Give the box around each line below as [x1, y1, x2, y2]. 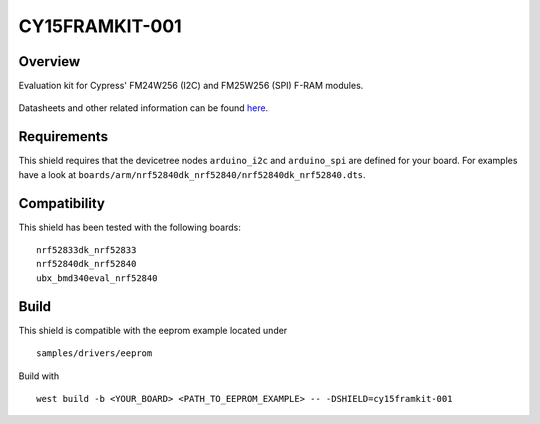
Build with [18, 370, 60, 382]
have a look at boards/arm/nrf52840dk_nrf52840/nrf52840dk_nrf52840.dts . [18, 168, 366, 180]
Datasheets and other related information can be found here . [18, 102, 269, 114]
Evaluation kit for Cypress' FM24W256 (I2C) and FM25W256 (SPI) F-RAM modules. [18, 80, 364, 92]
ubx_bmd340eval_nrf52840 [36, 272, 158, 284]
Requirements [18, 128, 109, 145]
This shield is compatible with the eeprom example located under [18, 324, 288, 336]
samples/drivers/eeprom [36, 348, 153, 359]
